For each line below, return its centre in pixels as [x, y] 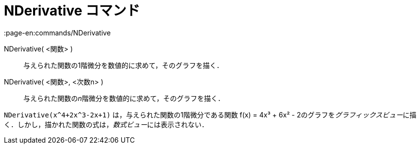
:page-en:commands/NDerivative [57, 33]
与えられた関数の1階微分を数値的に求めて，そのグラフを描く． [123, 65]
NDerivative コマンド [72, 11]
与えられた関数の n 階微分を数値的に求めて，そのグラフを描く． [124, 98]
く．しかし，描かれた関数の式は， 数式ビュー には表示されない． [106, 124]
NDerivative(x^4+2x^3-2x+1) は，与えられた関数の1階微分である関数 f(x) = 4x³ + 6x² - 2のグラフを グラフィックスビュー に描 [210, 115]
